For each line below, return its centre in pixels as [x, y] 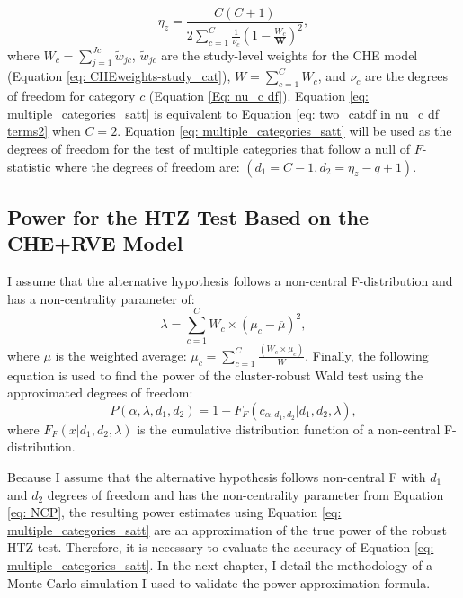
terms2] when [44, 131]
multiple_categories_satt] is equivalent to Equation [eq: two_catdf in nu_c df [223, 113]
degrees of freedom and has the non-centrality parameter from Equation [245, 494]
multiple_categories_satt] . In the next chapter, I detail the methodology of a [220, 564]
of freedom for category [71, 96]
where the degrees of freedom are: [147, 166]
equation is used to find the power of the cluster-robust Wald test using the [215, 375]
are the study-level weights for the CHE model [289, 54]
